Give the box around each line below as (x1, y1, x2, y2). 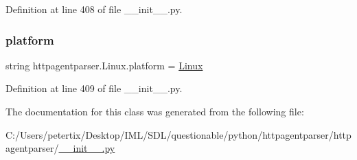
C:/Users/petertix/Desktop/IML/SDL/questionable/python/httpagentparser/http (5, 127, 352, 141)
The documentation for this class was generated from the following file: (5, 104, 304, 118)
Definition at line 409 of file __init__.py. (5, 81, 183, 95)
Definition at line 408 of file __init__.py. (5, 2, 183, 16)
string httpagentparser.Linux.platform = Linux (5, 58, 203, 72)
